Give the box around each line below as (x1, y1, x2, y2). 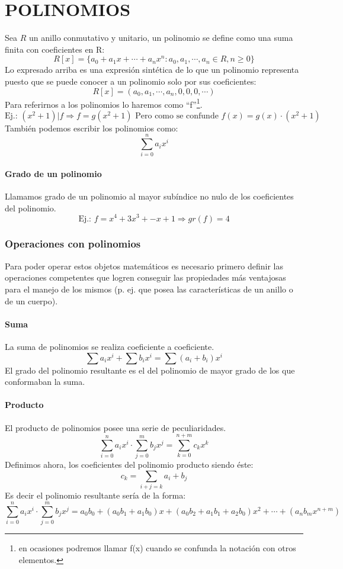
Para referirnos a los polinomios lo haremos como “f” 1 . (5, 96, 203, 110)
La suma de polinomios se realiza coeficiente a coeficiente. (5, 340, 214, 352)
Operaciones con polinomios (5, 236, 141, 251)
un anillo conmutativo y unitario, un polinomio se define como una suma (28, 31, 293, 44)
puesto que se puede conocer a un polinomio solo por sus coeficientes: (5, 75, 257, 87)
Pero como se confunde (135, 111, 219, 120)
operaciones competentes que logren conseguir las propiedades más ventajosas (5, 271, 286, 284)
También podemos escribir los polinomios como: (5, 121, 178, 134)
